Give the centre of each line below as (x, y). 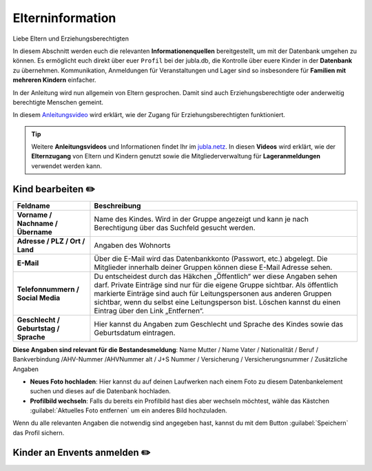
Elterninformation (64, 18)
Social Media (39, 297)
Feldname (33, 205)
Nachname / (37, 223)
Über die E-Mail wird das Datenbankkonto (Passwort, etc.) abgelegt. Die (211, 258)
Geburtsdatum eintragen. (135, 333)
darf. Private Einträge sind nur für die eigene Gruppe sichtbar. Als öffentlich (216, 284)
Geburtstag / (38, 328)
